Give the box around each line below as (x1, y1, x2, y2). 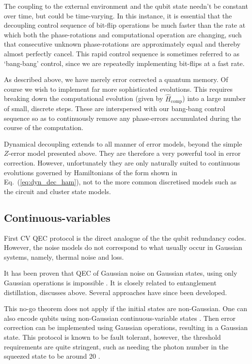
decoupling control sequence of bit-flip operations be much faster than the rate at (4, 20, 246, 30)
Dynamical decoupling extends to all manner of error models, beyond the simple (4, 138, 242, 149)
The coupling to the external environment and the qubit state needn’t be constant (4, 1, 248, 11)
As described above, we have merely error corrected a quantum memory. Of (4, 74, 228, 84)
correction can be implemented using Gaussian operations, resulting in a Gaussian (4, 322, 248, 332)
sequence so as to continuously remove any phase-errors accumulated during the (4, 113, 241, 123)
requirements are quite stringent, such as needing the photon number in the (4, 341, 229, 351)
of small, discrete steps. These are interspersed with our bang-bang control (4, 103, 225, 114)
